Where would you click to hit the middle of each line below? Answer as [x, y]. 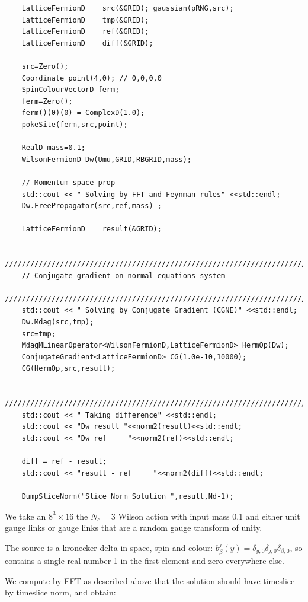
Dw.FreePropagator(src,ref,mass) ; [92, 206]
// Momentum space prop [68, 182]
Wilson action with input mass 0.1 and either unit [209, 516]
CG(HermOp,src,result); [68, 369]
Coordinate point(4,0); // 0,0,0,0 [92, 78]
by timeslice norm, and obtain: [60, 592]
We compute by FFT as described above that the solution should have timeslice [150, 580]
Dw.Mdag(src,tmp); [58, 322]
